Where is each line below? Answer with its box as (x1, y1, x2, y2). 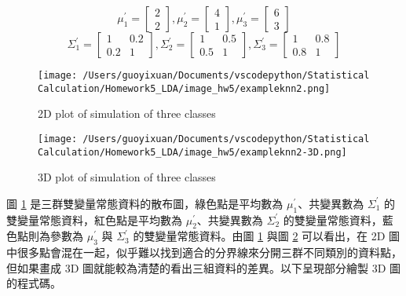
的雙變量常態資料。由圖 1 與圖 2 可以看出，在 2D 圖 (133, 228, 401, 244)
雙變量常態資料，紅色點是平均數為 (6, 211, 182, 228)
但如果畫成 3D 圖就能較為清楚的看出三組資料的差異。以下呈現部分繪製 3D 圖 (6, 259, 401, 276)
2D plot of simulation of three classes (38, 105, 216, 122)
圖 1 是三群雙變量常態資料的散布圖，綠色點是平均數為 (6, 195, 283, 211)
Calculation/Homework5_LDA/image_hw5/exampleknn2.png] (38, 82, 331, 94)
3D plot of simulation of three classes (38, 169, 216, 185)
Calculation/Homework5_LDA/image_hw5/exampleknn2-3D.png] (38, 146, 347, 158)
